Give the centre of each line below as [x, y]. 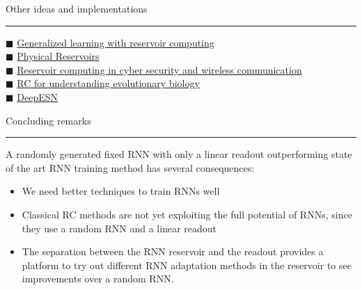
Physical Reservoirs [58, 56]
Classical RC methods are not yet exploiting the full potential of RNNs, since [187, 214]
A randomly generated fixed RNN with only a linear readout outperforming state [179, 154]
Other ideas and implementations [77, 8]
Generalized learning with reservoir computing [116, 42]
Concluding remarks [48, 120]
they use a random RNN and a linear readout [119, 228]
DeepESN [38, 96]
